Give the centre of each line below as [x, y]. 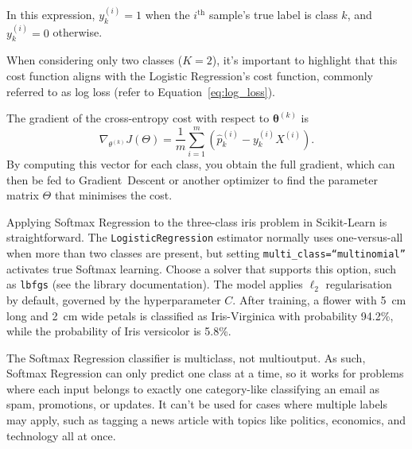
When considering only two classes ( [95, 60]
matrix [23, 195]
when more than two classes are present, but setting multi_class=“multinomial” [206, 253]
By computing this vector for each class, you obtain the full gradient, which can [201, 163]
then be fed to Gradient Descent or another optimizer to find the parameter [192, 179]
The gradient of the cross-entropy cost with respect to [138, 118]
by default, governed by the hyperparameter [114, 299]
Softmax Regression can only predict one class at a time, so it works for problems [205, 373]
